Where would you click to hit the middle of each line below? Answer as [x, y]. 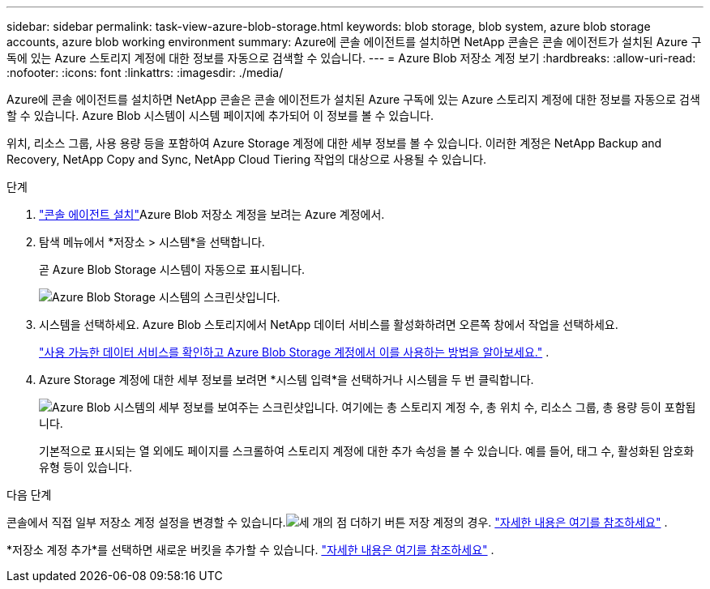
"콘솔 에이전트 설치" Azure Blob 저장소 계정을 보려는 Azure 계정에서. [212, 214]
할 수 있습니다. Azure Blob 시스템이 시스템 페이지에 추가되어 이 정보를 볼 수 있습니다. [220, 115]
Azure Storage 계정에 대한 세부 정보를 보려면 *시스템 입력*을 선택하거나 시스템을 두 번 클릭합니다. [287, 380]
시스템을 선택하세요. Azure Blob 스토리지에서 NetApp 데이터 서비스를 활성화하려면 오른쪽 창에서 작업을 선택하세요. [329, 324]
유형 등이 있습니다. [86, 467]
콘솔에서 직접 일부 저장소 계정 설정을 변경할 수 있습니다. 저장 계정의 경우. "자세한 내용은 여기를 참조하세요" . [337, 522]
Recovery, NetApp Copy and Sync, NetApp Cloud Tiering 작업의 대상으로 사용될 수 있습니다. [247, 159]
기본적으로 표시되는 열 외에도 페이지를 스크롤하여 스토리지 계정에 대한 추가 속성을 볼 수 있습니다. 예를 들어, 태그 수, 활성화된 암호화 [367, 451]
